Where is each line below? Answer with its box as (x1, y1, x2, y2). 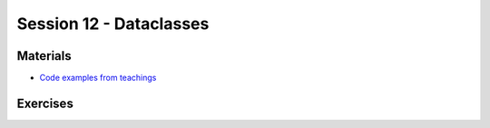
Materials (16, 48, 72, 64)
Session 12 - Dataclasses (16, 14, 210, 34)
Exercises (16, 95, 74, 111)
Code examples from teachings (39, 73, 157, 84)
